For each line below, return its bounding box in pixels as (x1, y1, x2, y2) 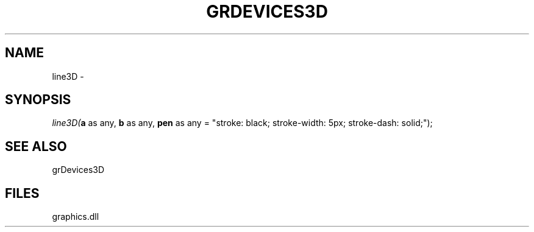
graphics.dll (52, 211, 99, 222)
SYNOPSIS (5, 92, 71, 108)
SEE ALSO (5, 138, 67, 154)
